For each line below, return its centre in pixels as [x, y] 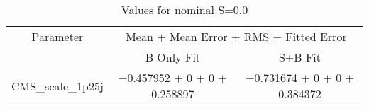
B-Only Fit [173, 57]
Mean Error [198, 36]
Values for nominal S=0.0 [184, 10]
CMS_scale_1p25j [57, 86]
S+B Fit [300, 57]
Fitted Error [316, 36]
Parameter [57, 36]
